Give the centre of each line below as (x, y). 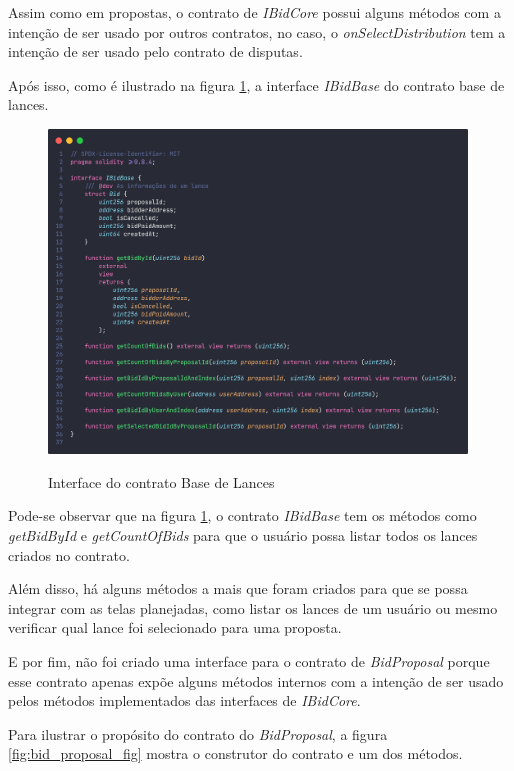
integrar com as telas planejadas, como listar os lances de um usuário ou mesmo (253, 607)
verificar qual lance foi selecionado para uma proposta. (175, 627)
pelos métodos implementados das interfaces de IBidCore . (184, 700)
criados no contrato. (69, 554)
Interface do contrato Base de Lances (161, 481)
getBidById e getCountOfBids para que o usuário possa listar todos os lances (243, 535)
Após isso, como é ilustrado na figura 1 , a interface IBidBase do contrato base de (256, 84)
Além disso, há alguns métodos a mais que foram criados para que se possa (238, 588)
